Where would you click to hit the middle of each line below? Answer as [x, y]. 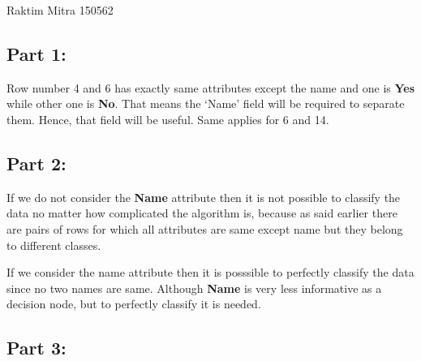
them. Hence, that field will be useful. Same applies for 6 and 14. [168, 119]
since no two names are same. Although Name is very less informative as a [194, 288]
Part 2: [37, 163]
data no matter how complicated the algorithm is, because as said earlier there [202, 213]
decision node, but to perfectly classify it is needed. [134, 304]
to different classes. [54, 245]
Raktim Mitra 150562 [60, 10]
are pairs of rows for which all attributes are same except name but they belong [205, 228]
